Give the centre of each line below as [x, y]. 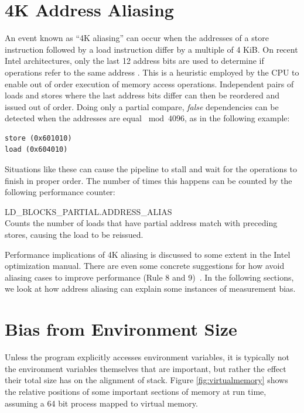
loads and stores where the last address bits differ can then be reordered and [142, 95]
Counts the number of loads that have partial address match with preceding [141, 223]
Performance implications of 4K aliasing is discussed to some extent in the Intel [148, 254]
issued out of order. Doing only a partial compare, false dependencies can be [142, 106]
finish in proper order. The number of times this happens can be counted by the [148, 180]
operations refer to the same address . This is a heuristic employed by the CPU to [152, 72]
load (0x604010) [36, 150]
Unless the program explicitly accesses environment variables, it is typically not [147, 357]
